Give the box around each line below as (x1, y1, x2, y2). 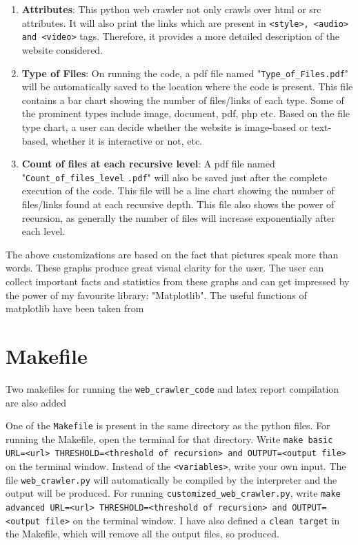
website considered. (21, 42, 103, 56)
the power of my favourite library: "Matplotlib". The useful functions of (6, 287, 307, 302)
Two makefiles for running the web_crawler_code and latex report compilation (6, 381, 339, 395)
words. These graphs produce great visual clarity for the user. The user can (6, 260, 324, 275)
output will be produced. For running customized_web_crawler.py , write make (6, 486, 341, 500)
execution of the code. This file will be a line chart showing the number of (21, 183, 335, 198)
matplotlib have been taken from (6, 301, 144, 316)
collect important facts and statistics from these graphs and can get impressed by (6, 274, 350, 288)
